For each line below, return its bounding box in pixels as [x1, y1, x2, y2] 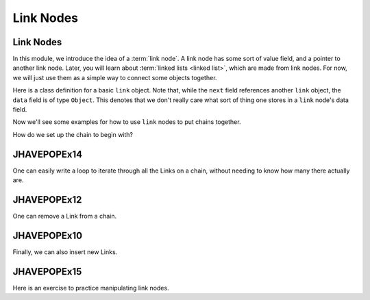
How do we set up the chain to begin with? [12, 130, 134, 138]
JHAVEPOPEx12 [12, 194, 82, 205]
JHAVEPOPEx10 [12, 229, 82, 241]
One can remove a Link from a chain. [12, 212, 117, 220]
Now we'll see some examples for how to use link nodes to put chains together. [12, 118, 241, 126]
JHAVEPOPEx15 [12, 266, 82, 277]
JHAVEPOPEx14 [12, 148, 83, 160]
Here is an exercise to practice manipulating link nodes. [12, 284, 169, 292]
